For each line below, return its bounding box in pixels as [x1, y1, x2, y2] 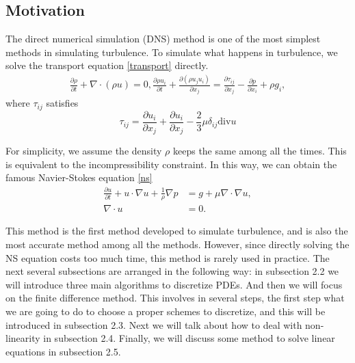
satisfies [46, 96, 79, 110]
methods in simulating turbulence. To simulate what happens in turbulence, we [5, 44, 338, 59]
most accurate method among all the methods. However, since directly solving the [5, 237, 350, 252]
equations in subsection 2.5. [5, 344, 121, 358]
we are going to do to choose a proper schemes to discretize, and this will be [5, 304, 326, 318]
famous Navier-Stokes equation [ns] [5, 170, 153, 185]
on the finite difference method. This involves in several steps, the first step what [5, 291, 345, 305]
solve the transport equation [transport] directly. [5, 58, 209, 72]
